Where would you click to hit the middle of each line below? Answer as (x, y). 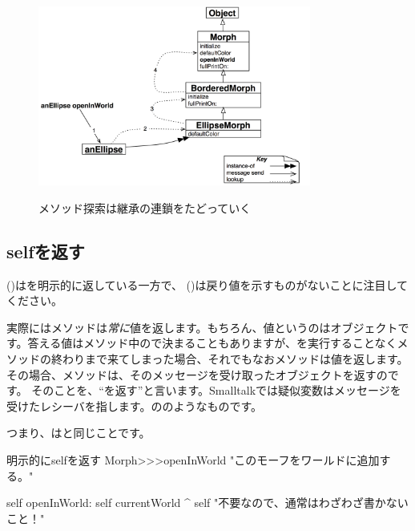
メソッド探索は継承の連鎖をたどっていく (145, 207)
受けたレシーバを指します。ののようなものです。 (135, 405)
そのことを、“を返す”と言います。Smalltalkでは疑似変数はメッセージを (216, 390)
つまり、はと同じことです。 (79, 433)
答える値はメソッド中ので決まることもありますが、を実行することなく (212, 343)
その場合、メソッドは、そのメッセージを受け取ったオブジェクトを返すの (197, 374)
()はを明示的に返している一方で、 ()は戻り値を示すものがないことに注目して (207, 284)
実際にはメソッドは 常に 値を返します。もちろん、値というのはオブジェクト (202, 327)
